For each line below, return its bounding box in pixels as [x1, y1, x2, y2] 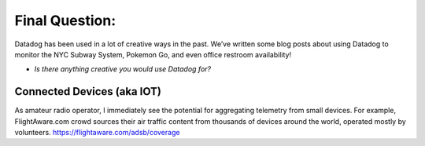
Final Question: [14, 12, 116, 29]
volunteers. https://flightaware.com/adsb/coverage [14, 128, 180, 137]
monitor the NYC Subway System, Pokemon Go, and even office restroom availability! [14, 49, 291, 59]
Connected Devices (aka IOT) [14, 85, 161, 98]
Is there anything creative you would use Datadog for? [34, 64, 212, 74]
